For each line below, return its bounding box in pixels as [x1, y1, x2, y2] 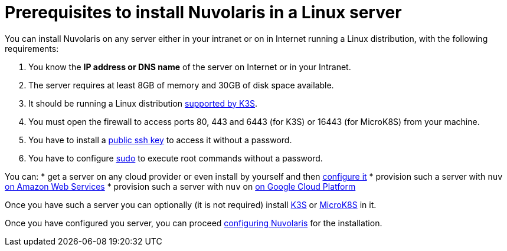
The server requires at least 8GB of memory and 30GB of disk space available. [28, 80, 334, 90]
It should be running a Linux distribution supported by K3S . [28, 98, 258, 108]
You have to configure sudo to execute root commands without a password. [28, 153, 323, 163]
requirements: [5, 43, 59, 54]
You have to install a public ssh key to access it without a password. [28, 134, 292, 145]
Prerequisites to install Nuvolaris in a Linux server [5, 2, 402, 22]
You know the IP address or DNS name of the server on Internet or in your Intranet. [28, 61, 351, 72]
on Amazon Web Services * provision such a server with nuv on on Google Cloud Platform [5, 181, 356, 191]
